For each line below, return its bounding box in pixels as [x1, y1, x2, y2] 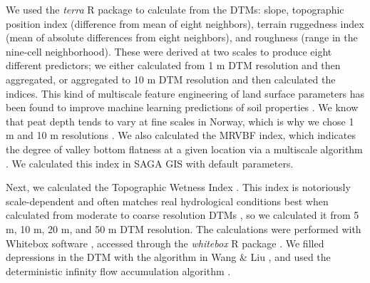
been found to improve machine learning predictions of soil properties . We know [6, 100, 359, 115]
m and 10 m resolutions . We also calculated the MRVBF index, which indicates [6, 128, 356, 143]
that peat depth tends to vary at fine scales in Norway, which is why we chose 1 [6, 113, 354, 128]
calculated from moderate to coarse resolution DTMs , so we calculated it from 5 [6, 207, 359, 222]
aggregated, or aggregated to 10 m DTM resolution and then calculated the [6, 71, 336, 86]
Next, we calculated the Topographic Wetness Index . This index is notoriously [6, 180, 351, 195]
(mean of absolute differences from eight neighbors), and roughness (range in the [6, 30, 358, 45]
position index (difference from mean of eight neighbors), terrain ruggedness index [6, 16, 364, 31]
